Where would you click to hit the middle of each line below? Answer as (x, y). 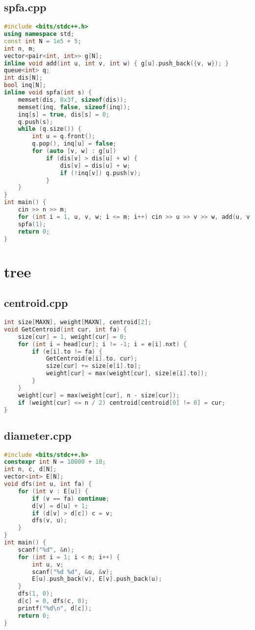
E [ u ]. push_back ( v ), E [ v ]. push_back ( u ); (97, 579)
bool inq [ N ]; (25, 85)
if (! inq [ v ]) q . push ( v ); (101, 173)
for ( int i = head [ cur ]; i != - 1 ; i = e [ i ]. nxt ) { (102, 344)
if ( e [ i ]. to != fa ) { (67, 351)
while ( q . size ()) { (50, 129)
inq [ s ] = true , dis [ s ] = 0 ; (64, 114)
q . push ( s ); (36, 122)
